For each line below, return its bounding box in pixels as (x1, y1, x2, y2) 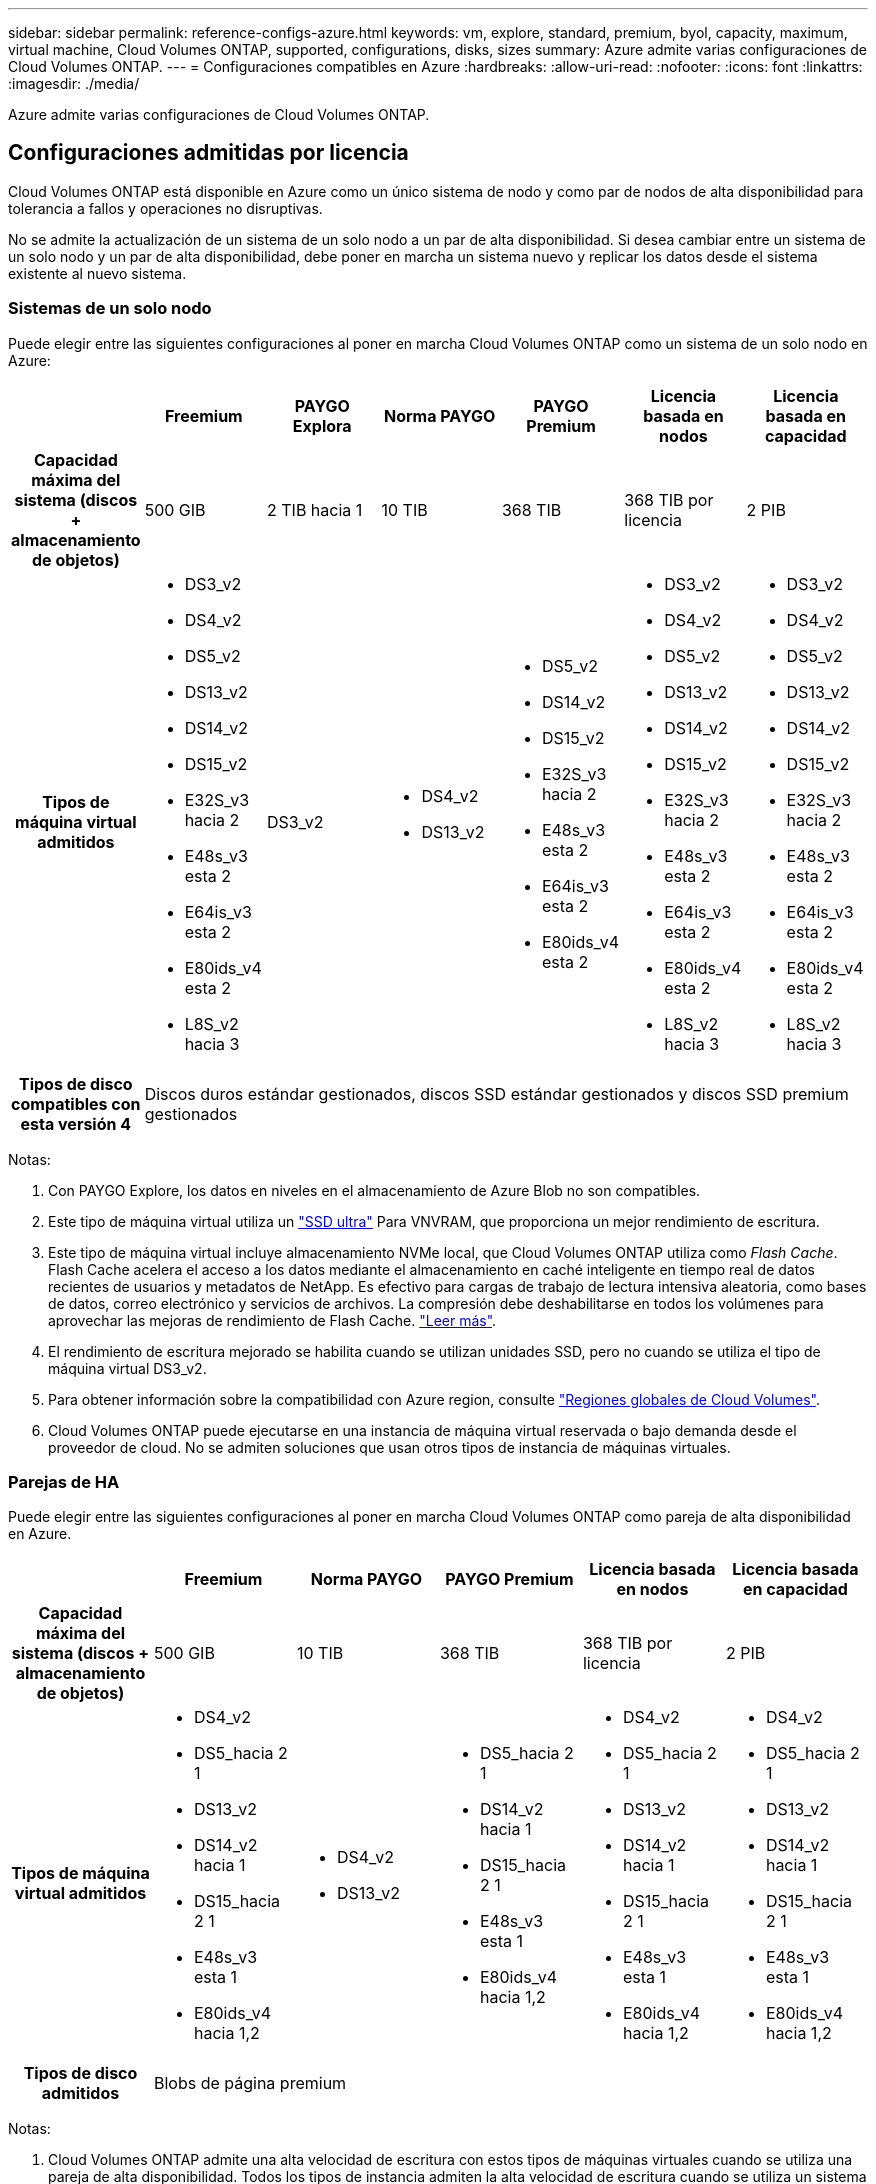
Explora (292, 415, 352, 436)
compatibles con (11, 1093, 141, 1114)
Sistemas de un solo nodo (8, 298, 212, 319)
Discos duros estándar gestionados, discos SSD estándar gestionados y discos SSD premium (144, 1083, 849, 1104)
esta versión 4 (20, 1113, 132, 1134)
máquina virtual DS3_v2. (48, 1359, 207, 1377)
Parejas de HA (8, 1471, 120, 1492)
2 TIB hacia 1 (267, 499, 363, 520)
